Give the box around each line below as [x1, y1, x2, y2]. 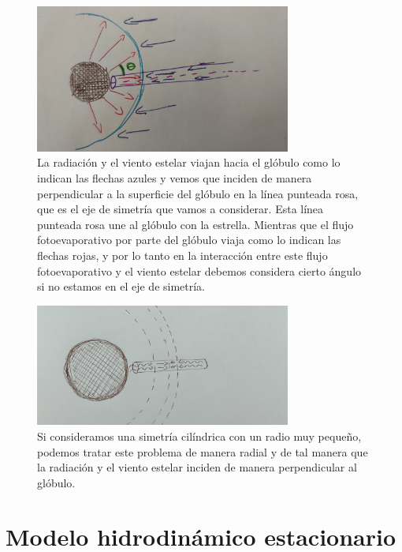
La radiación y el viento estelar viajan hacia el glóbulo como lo [37, 154, 341, 171]
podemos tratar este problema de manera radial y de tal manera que [37, 443, 368, 460]
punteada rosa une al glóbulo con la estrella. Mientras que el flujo [37, 216, 354, 232]
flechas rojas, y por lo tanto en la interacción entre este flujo [37, 247, 328, 263]
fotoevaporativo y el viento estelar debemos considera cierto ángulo [37, 262, 362, 279]
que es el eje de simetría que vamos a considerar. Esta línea [37, 201, 324, 217]
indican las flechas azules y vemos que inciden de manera [37, 170, 312, 186]
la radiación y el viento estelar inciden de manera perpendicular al [37, 459, 357, 475]
